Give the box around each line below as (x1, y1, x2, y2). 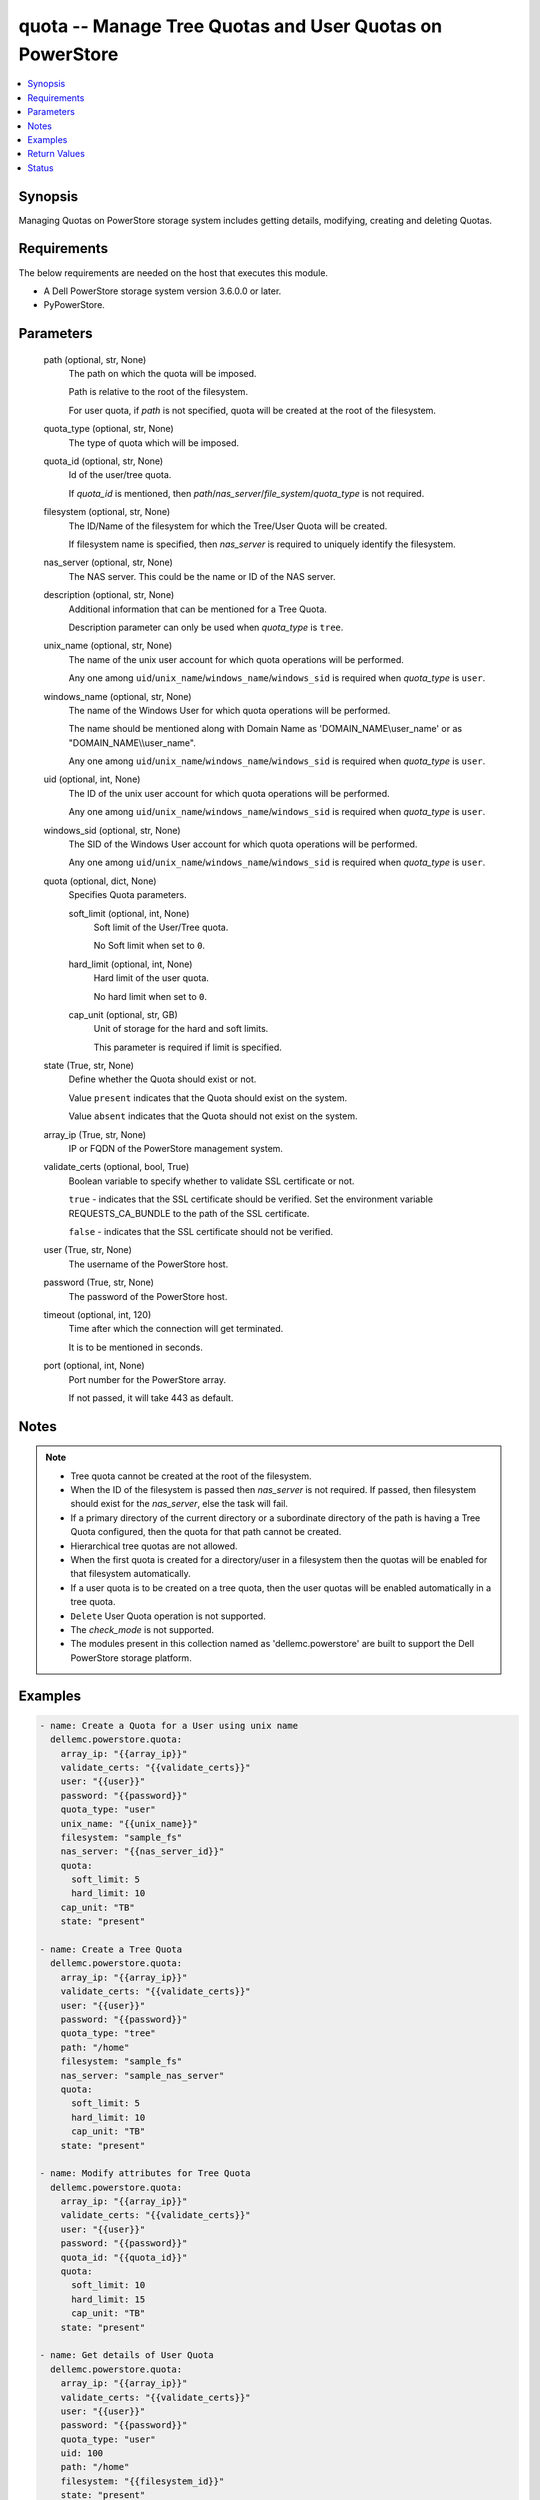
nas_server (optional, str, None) (43, 556, 174, 569)
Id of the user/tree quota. (68, 469, 172, 481)
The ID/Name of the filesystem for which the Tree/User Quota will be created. (68, 520, 388, 532)
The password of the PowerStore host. (68, 1290, 228, 1302)
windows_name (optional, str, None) (43, 690, 192, 702)
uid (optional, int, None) (43, 773, 141, 785)
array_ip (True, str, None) (43, 1128, 147, 1140)
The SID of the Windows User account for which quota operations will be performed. (68, 838, 418, 850)
